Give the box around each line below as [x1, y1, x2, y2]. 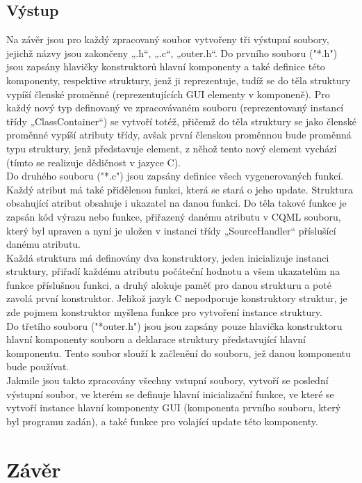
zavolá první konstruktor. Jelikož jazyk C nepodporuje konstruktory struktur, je [6, 291, 347, 306]
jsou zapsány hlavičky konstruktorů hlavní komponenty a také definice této [6, 59, 325, 74]
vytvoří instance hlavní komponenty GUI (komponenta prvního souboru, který [6, 400, 341, 415]
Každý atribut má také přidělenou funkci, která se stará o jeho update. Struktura [6, 182, 353, 196]
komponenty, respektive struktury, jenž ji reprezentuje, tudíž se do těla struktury [6, 72, 351, 87]
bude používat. [6, 359, 69, 374]
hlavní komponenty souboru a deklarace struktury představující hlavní [6, 332, 306, 347]
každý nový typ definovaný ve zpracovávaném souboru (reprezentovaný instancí [6, 100, 344, 115]
